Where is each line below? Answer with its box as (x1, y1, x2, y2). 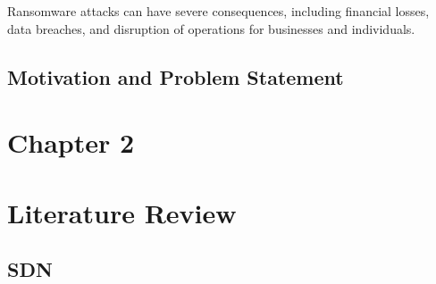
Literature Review (7, 194, 237, 230)
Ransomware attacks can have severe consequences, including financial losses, (7, 2, 430, 20)
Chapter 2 (7, 124, 135, 161)
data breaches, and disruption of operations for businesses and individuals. (7, 19, 415, 38)
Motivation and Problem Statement (7, 63, 344, 90)
